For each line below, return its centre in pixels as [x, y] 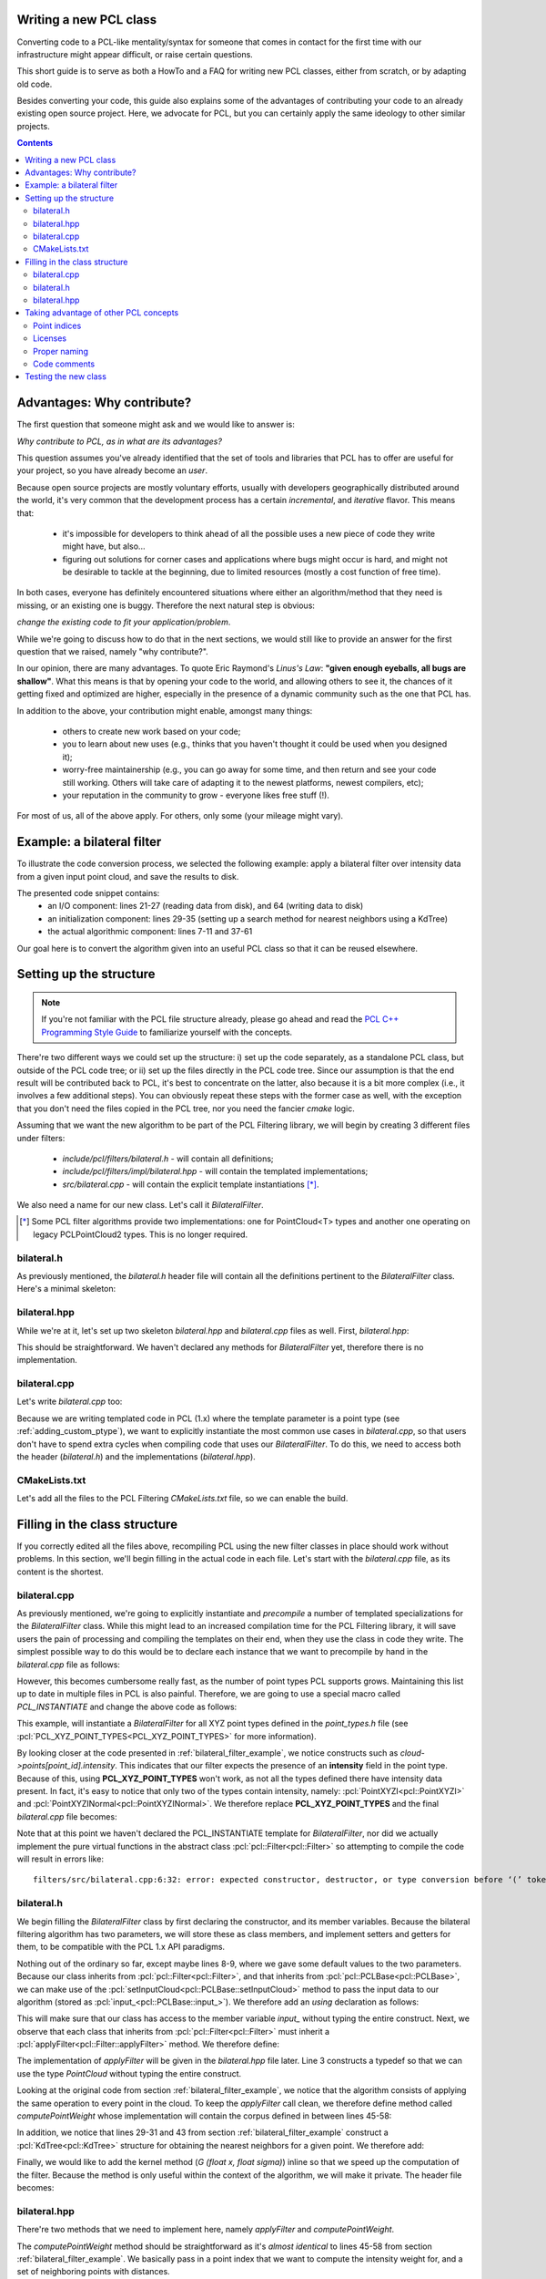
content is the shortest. [60, 1572]
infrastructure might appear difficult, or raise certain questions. [135, 54]
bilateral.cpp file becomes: [67, 1816]
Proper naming [61, 351]
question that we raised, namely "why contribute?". [112, 652]
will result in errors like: [61, 1859]
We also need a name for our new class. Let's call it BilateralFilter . [140, 1205]
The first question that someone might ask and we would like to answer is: [156, 425]
